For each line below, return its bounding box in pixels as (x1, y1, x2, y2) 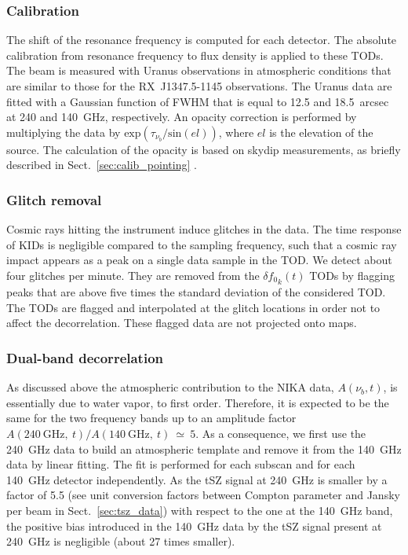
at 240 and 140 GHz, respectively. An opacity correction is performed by (6, 108, 357, 125)
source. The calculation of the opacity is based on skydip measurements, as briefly (6, 141, 401, 157)
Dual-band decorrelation (6, 347, 164, 367)
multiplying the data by (6, 123, 121, 140)
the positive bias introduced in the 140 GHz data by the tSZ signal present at (6, 517, 382, 534)
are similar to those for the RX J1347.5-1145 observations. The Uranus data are (6, 78, 392, 94)
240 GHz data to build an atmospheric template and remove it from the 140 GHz (6, 440, 402, 457)
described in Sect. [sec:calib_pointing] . (6, 156, 197, 173)
